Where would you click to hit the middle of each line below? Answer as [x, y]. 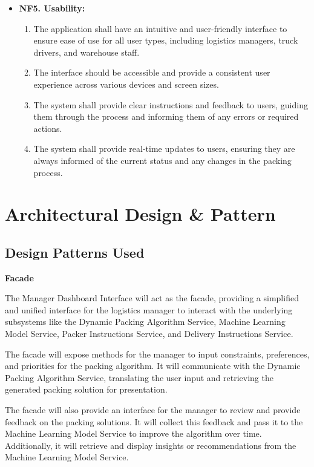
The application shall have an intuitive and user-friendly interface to [160, 28]
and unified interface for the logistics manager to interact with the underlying [149, 309]
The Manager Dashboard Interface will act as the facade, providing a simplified [152, 298]
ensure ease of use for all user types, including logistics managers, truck [166, 40]
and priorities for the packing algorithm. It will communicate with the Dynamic [153, 366]
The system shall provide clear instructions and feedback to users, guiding [171, 104]
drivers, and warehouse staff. [87, 52]
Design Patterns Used [75, 252]
